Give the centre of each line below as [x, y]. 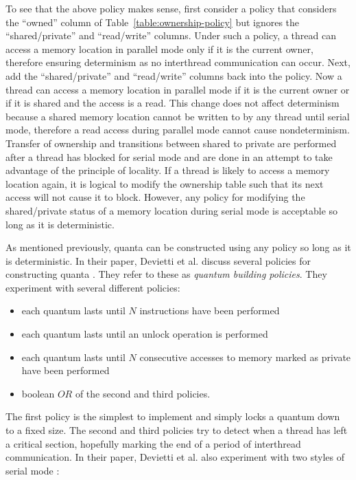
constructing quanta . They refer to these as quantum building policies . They [166, 274]
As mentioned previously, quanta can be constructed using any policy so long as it [178, 247]
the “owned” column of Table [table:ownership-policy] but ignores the [153, 22]
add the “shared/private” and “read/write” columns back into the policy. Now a [174, 75]
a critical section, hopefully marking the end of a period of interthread [153, 443]
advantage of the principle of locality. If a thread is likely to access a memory [168, 170]
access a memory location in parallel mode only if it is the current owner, [159, 48]
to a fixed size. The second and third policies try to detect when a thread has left [177, 430]
